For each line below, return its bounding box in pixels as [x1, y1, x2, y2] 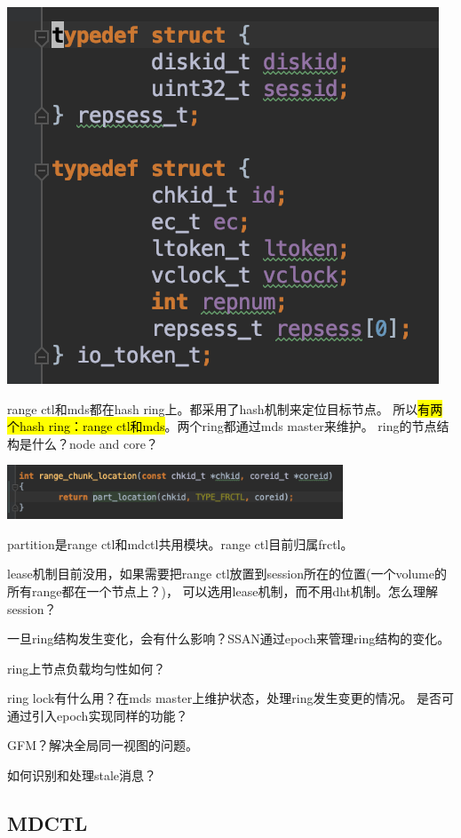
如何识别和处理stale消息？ [7, 766, 157, 785]
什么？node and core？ [31, 434, 158, 452]
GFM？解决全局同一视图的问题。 [7, 736, 198, 754]
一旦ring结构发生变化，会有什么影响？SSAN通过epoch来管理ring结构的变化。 [7, 629, 450, 648]
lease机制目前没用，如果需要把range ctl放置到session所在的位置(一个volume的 [7, 564, 447, 583]
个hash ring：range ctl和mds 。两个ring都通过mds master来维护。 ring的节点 [7, 417, 437, 435]
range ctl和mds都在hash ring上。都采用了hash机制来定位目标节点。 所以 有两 [7, 399, 443, 418]
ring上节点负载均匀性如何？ [7, 658, 166, 677]
